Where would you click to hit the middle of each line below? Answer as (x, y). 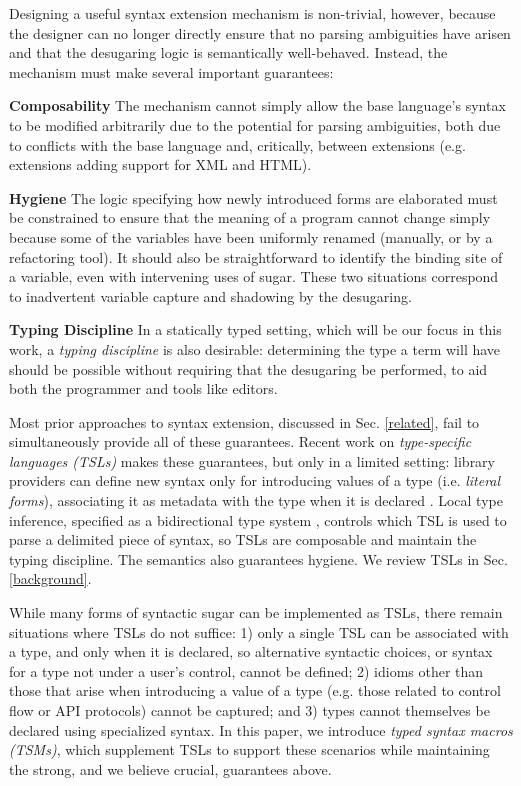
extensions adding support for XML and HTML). (160, 164)
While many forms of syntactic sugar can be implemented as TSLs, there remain (256, 612)
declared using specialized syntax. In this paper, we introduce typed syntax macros (261, 729)
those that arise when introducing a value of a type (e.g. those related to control (255, 690)
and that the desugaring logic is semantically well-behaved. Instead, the (228, 52)
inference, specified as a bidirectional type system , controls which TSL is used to (258, 519)
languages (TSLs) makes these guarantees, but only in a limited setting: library (252, 460)
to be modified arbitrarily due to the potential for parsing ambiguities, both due (255, 124)
